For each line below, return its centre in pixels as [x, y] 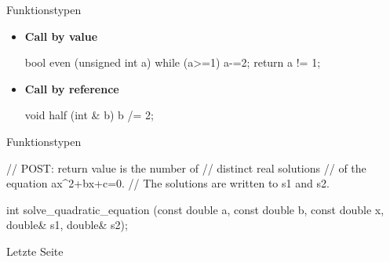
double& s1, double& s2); [67, 225]
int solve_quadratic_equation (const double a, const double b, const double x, [195, 209]
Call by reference [72, 88]
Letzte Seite [35, 251]
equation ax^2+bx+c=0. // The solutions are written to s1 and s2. [168, 183]
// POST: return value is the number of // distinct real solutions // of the [186, 167]
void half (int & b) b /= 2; [89, 115]
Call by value [61, 36]
